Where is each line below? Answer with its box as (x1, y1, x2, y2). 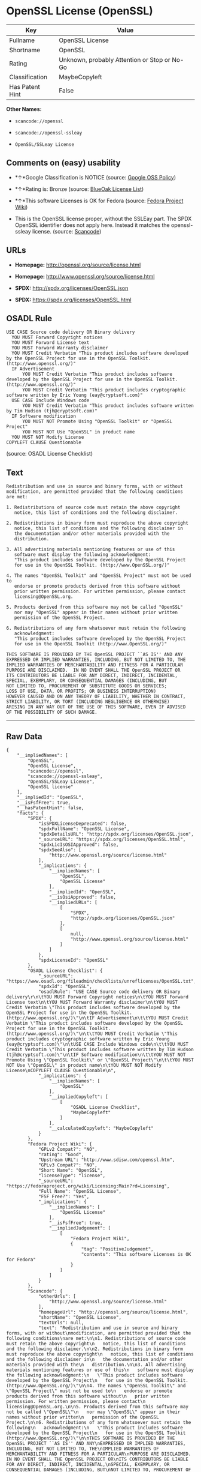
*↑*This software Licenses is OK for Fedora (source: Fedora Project (14, 197, 184, 204)
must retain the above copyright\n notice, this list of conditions (6, 1341, 186, 1347)
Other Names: (6, 105, 42, 112)
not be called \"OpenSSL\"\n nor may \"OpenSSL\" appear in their (6, 1409, 181, 1415)
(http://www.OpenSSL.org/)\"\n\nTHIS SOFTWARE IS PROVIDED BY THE (6, 1435, 175, 1441)
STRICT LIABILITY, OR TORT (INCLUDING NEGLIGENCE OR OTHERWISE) (6, 699, 170, 705)
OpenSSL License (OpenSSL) (6, 4, 154, 18)
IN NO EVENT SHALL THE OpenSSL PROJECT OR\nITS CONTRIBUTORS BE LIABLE (6, 1456, 188, 1462)
